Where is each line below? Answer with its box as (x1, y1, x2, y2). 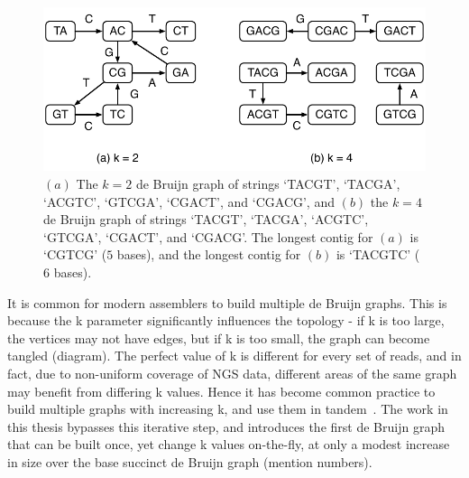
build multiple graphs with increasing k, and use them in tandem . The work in (7, 399, 448, 418)
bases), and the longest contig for (116, 245, 301, 264)
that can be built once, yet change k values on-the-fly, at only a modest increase (7, 435, 450, 454)
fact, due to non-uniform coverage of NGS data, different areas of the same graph (7, 364, 457, 383)
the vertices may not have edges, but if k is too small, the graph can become (7, 328, 430, 347)
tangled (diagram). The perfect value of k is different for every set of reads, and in (7, 346, 462, 365)
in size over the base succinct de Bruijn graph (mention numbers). (7, 452, 372, 471)
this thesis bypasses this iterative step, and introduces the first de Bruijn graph (7, 417, 445, 436)
